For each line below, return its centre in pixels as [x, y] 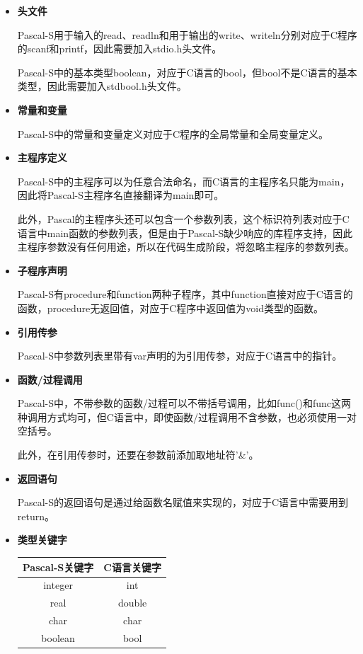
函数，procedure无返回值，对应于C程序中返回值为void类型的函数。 [170, 308]
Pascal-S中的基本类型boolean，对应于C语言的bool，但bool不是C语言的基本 [187, 72]
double [132, 603]
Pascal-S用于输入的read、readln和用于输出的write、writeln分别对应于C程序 [187, 34]
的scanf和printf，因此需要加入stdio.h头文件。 [120, 48]
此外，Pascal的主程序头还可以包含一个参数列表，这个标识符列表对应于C [183, 218]
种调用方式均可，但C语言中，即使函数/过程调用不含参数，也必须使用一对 [187, 417]
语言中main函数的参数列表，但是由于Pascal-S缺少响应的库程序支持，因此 [185, 233]
